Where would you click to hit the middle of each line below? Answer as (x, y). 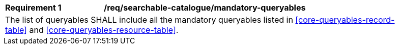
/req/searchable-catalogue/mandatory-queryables (205, 8)
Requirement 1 (33, 8)
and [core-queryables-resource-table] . (104, 30)
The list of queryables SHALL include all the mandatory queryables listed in (149, 20)
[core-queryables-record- (345, 20)
